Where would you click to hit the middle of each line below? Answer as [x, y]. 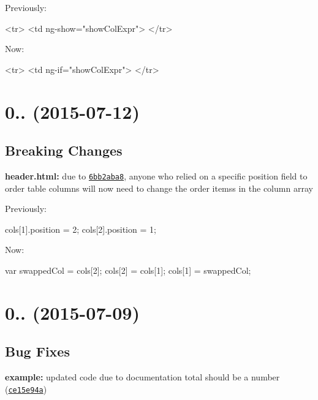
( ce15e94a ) [26, 389]
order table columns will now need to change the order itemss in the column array [159, 188]
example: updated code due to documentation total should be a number [142, 377]
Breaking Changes [64, 150]
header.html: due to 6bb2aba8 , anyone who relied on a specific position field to [156, 175]
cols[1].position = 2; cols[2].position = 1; [81, 229]
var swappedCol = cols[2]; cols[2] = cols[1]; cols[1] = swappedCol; [128, 270]
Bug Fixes [37, 351]
